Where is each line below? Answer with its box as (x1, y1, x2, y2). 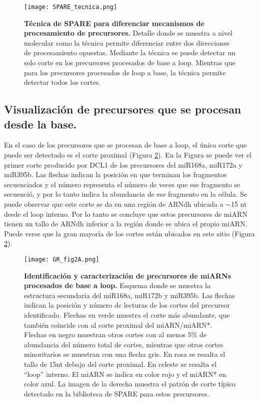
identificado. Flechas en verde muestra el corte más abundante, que (24, 309, 230, 320)
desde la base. (4, 116, 77, 131)
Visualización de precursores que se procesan (4, 101, 241, 117)
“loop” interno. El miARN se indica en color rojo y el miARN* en (24, 368, 226, 379)
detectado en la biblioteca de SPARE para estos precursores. (24, 388, 209, 398)
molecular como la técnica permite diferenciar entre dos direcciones (24, 37, 229, 48)
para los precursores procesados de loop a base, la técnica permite (24, 67, 226, 77)
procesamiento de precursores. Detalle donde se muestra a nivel (24, 28, 232, 38)
